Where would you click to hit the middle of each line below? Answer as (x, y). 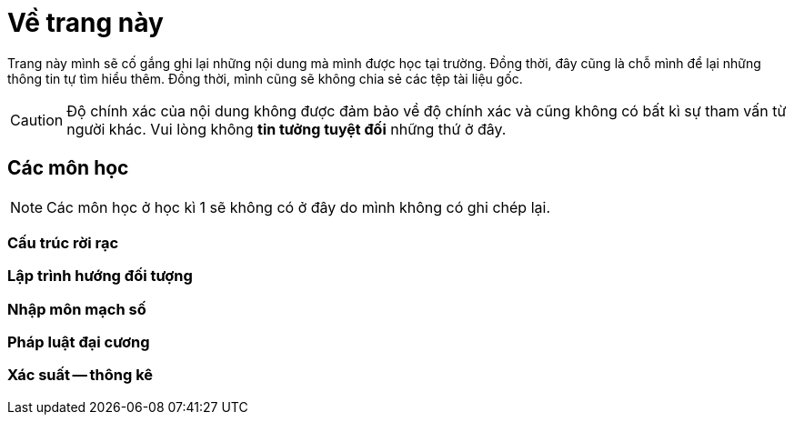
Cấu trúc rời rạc (63, 242)
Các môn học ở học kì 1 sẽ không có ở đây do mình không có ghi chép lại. (298, 207)
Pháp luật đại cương (79, 342)
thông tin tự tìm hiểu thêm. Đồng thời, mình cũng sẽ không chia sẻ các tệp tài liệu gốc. (265, 78)
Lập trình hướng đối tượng (100, 276)
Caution (37, 120)
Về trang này (85, 23)
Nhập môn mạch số (77, 309)
